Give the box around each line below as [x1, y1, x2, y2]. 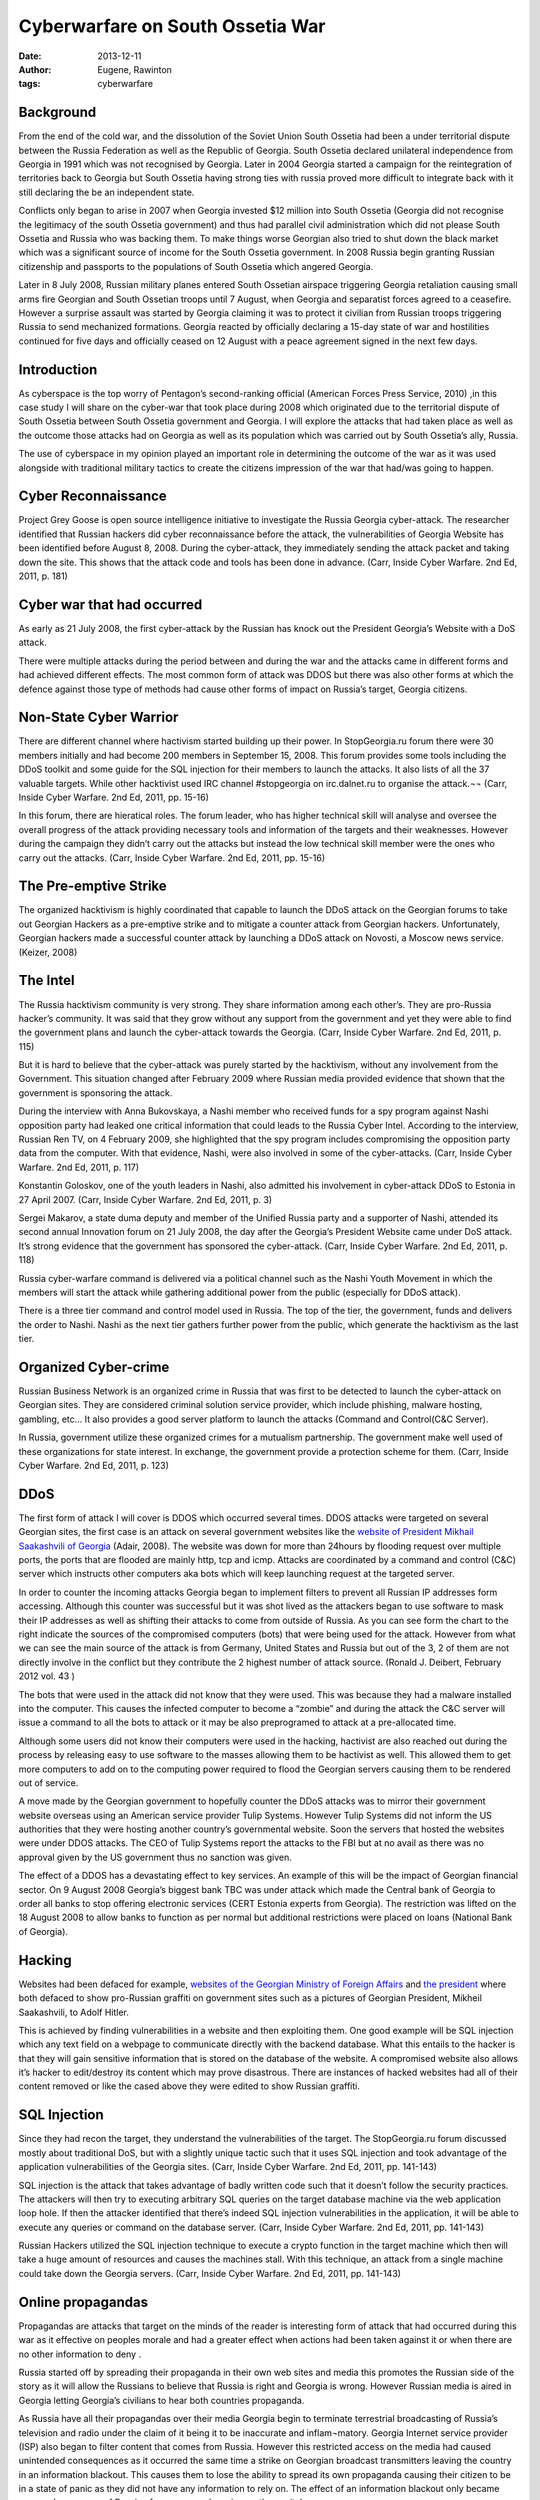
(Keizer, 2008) [18, 946, 78, 958]
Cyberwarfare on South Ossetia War [18, 15, 326, 37]
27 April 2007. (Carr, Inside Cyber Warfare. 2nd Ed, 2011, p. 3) [18, 1193, 273, 1205]
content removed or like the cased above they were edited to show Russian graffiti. [18, 2080, 360, 2092]
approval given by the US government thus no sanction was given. [18, 1851, 292, 1863]
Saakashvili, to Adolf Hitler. [18, 2006, 129, 2018]
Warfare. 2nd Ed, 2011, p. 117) [18, 1161, 140, 1173]
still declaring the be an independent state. [18, 186, 195, 198]
